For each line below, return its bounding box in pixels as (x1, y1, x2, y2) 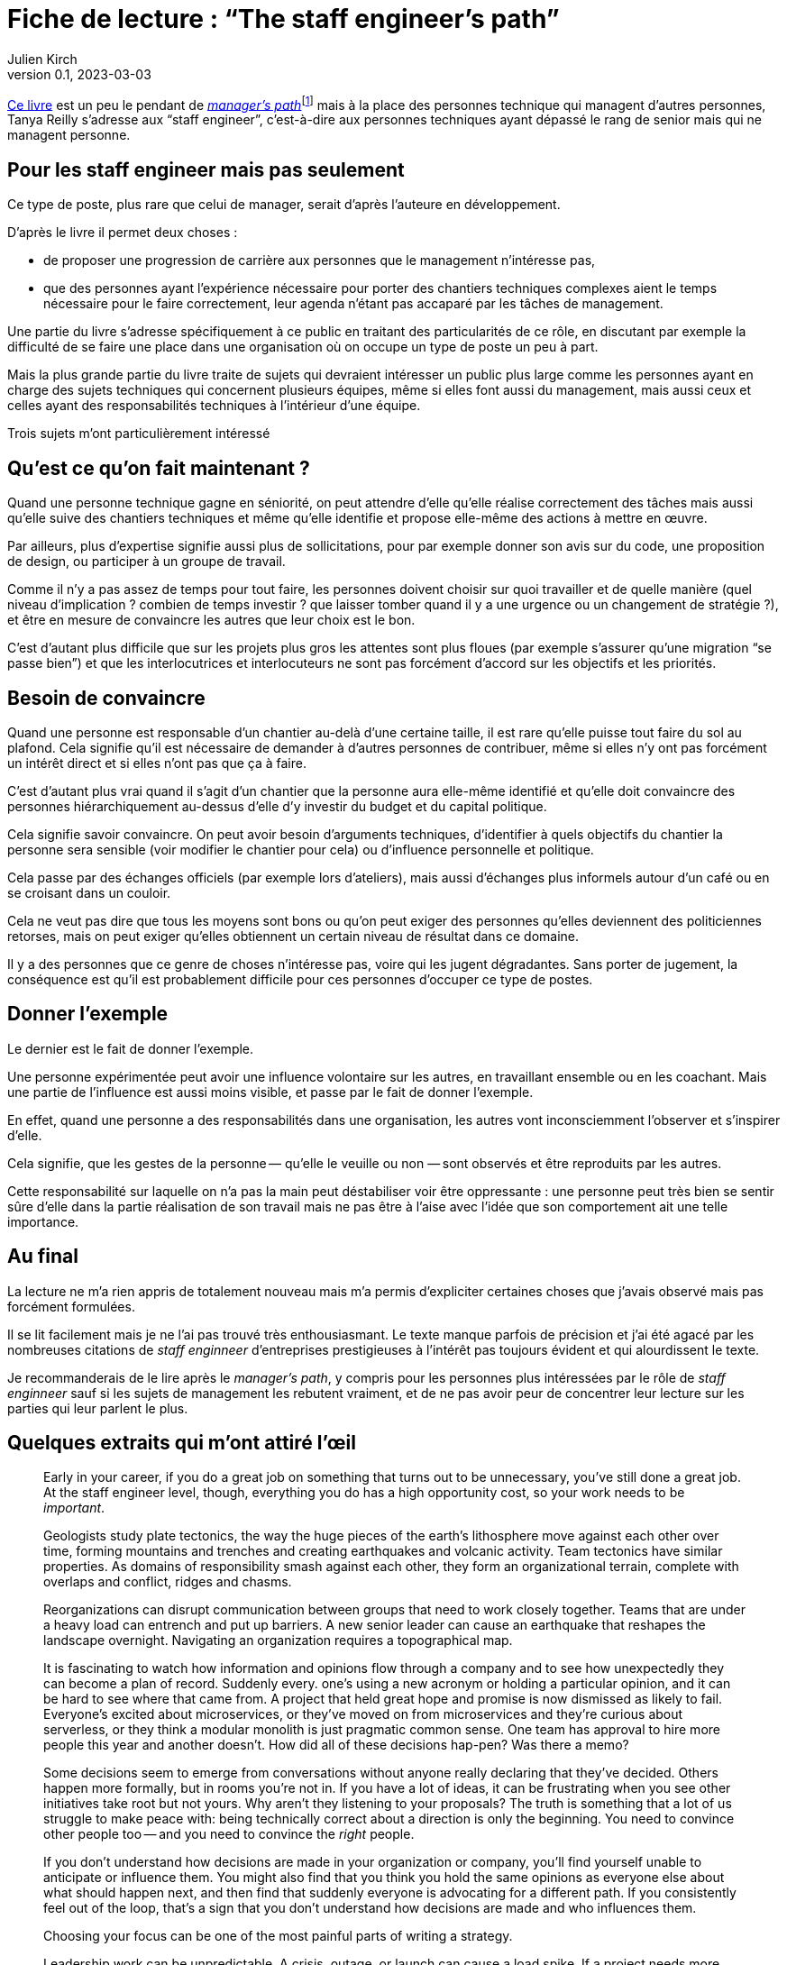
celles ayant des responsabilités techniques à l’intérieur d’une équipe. (7, 398, 421, 414)
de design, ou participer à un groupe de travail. (7, 553, 286, 570)
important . (43, 1500, 105, 1516)
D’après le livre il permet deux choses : (7, 224, 238, 241)
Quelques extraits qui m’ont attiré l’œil (7, 1431, 356, 1455)
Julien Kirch (7, 50, 78, 67)
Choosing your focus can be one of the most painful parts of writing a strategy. (43, 1928, 513, 1944)
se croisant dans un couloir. (7, 884, 171, 900)
